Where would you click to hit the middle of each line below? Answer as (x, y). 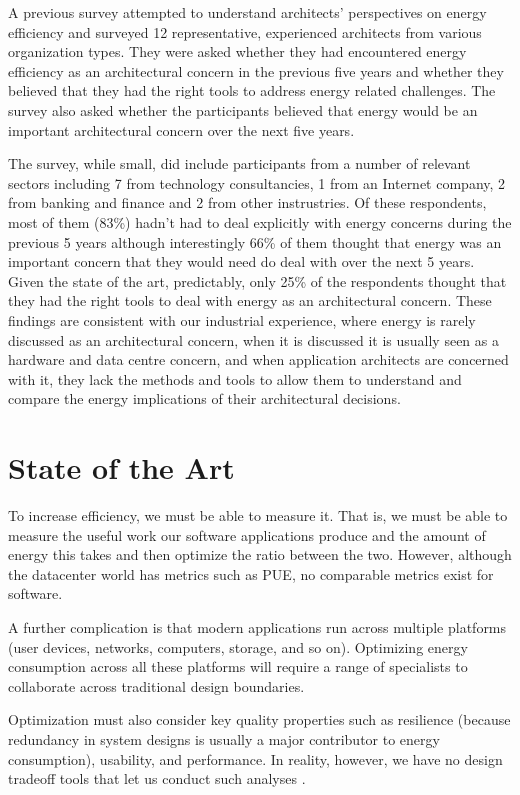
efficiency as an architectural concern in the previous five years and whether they (256, 70)
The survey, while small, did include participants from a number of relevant (239, 163)
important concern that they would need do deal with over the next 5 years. (241, 261)
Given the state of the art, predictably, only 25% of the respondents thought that (257, 280)
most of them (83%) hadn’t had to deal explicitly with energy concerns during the (260, 221)
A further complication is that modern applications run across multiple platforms (257, 626)
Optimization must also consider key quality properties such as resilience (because (259, 719)
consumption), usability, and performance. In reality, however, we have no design (255, 758)
